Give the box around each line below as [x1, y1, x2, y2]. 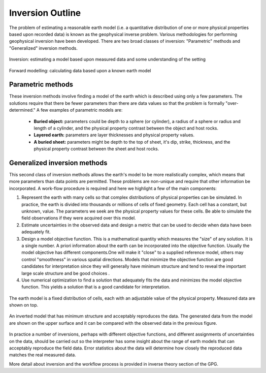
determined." [9, 107, 35, 113]
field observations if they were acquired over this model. [21, 215, 136, 221]
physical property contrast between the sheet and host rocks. [33, 146, 160, 152]
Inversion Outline [9, 7, 81, 18]
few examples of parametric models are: [40, 107, 123, 113]
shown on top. [9, 302, 38, 308]
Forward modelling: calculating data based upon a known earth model [9, 67, 151, 73]
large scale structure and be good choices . [21, 270, 110, 276]
